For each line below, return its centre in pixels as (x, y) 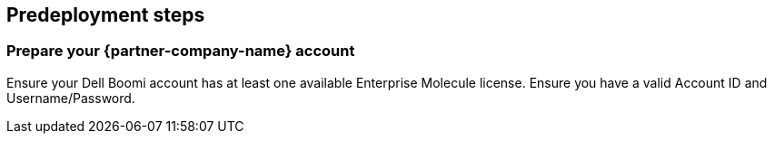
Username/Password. (71, 98)
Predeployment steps (106, 15)
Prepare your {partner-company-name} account (181, 51)
